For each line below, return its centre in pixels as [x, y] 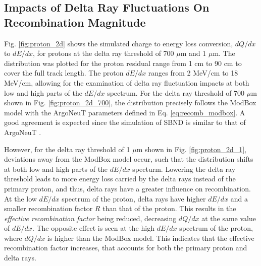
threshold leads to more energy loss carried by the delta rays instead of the [120, 179]
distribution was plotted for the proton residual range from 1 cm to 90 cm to [123, 63]
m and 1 [193, 53]
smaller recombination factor [48, 208]
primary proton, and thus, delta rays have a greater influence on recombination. [127, 188]
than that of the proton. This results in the [169, 208]
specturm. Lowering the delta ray [184, 169]
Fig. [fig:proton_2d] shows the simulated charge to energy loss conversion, [119, 43]
